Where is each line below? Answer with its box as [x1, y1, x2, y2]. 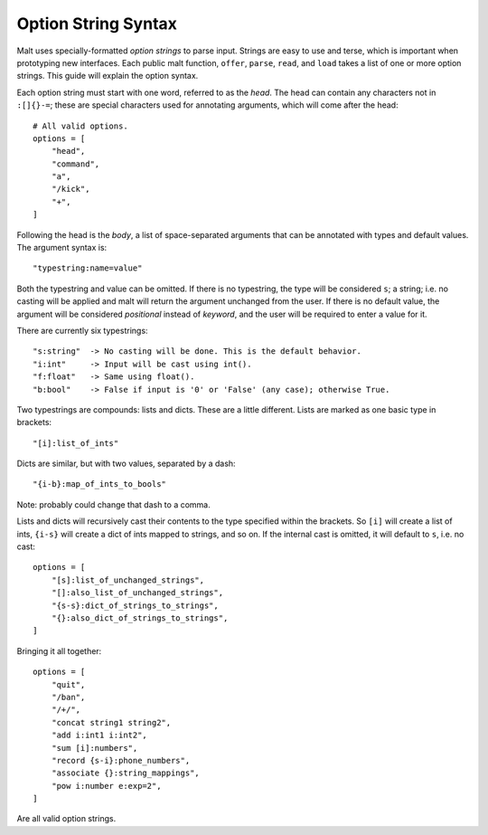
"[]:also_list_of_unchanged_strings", [51, 588, 224, 598]
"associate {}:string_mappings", [51, 768, 201, 778]
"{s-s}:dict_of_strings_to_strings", [51, 600, 219, 611]
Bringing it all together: [16, 645, 102, 656]
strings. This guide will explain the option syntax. [16, 71, 199, 81]
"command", [51, 158, 100, 169]
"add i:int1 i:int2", [51, 730, 148, 741]
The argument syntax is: [16, 242, 108, 253]
